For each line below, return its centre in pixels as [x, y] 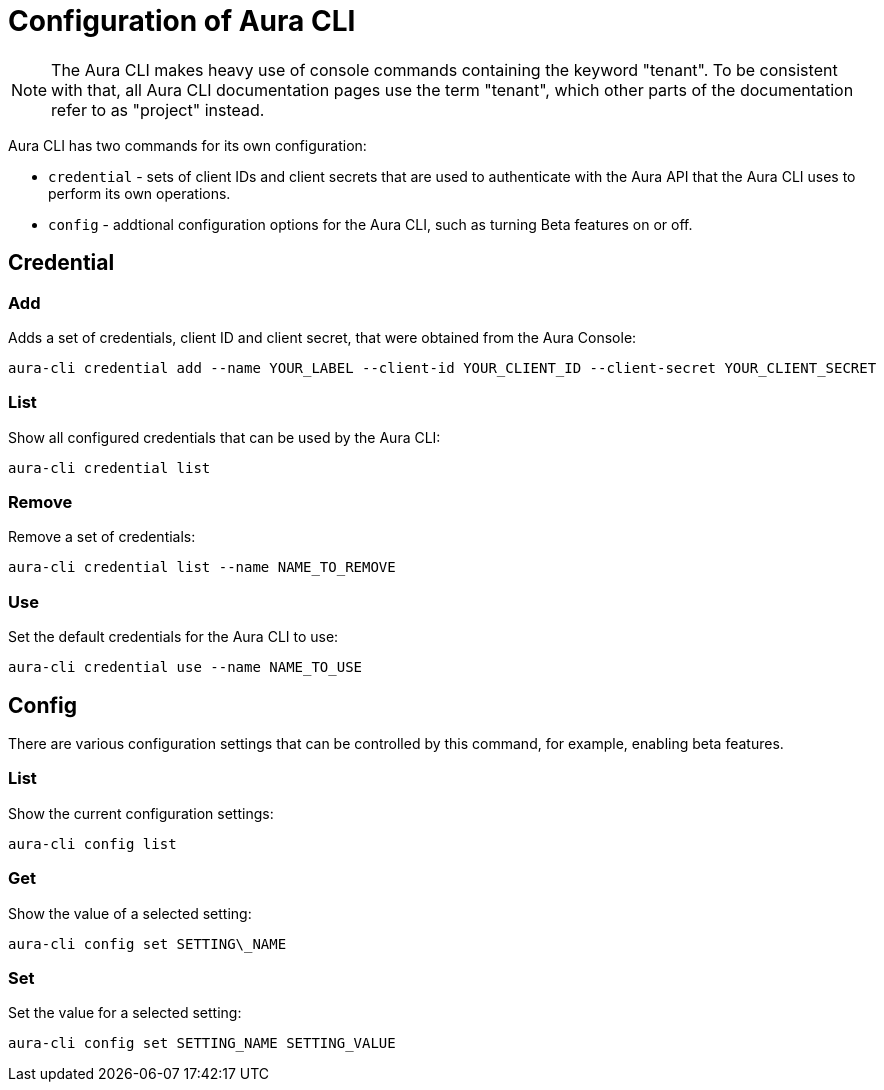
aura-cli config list [92, 843]
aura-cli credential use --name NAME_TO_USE [185, 667]
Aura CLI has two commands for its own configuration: [187, 145]
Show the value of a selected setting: [130, 913]
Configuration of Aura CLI [182, 21]
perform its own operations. [139, 193]
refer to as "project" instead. [158, 109]
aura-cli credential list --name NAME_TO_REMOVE [202, 567]
